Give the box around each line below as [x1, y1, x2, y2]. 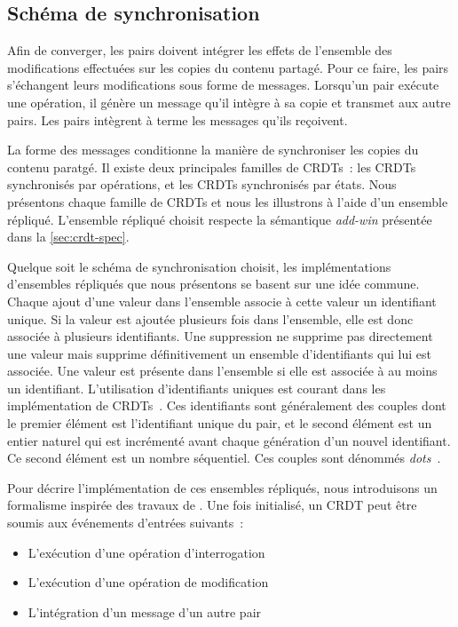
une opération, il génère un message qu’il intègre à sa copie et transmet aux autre [7, 92, 451, 111]
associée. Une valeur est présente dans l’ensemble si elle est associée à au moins [7, 361, 438, 380]
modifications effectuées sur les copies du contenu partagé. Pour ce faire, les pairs [7, 58, 449, 76]
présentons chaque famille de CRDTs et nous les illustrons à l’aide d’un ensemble [7, 192, 448, 210]
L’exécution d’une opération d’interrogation [28, 543, 265, 561]
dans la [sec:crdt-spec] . [7, 227, 130, 246]
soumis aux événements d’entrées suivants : [7, 513, 244, 532]
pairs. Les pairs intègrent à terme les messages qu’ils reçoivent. [7, 110, 348, 129]
